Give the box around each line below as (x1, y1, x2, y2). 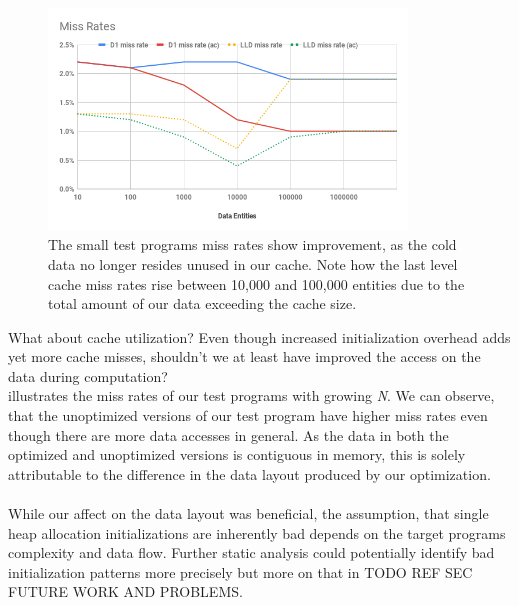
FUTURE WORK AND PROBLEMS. (8, 581, 243, 602)
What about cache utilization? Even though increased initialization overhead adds (8, 326, 511, 347)
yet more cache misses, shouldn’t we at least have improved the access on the (8, 346, 481, 367)
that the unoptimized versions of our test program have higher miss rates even (8, 405, 488, 426)
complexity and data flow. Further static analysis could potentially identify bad (8, 542, 495, 563)
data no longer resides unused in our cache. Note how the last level (48, 253, 458, 274)
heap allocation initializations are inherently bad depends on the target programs (8, 522, 506, 543)
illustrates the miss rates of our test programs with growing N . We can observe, (8, 385, 495, 406)
